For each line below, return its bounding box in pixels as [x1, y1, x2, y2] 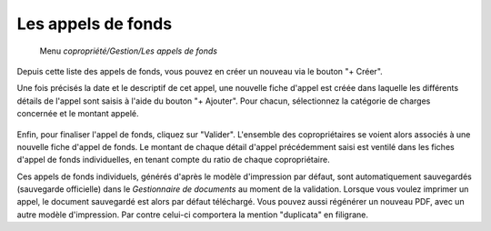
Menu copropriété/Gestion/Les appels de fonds [39, 45, 218, 56]
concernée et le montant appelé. [16, 108, 139, 119]
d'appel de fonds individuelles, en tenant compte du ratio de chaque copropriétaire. [16, 155, 331, 166]
